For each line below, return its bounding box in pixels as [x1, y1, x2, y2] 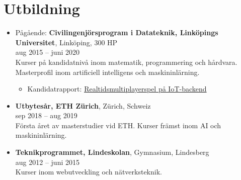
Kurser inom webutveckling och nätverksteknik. [15, 166, 162, 177]
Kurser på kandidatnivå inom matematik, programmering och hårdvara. [15, 56, 237, 67]
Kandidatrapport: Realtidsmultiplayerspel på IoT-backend [27, 83, 207, 94]
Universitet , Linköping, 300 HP [15, 37, 118, 47]
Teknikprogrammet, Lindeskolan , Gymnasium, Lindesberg [15, 147, 209, 157]
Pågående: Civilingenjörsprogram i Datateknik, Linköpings [15, 27, 218, 38]
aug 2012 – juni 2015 [15, 156, 79, 167]
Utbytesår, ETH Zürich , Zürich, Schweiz [15, 100, 151, 111]
